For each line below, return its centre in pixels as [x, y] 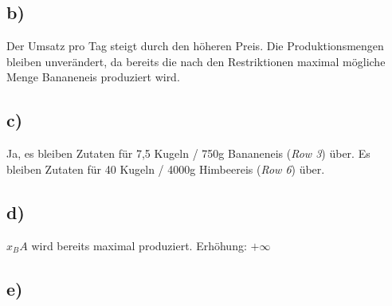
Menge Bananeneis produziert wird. [93, 77]
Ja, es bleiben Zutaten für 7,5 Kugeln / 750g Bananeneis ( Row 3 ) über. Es [188, 153]
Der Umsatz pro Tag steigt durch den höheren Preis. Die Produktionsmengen [195, 46]
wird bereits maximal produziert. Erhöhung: [139, 245]
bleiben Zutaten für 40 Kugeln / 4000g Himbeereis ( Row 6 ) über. [166, 169]
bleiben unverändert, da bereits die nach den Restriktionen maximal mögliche [196, 61]
